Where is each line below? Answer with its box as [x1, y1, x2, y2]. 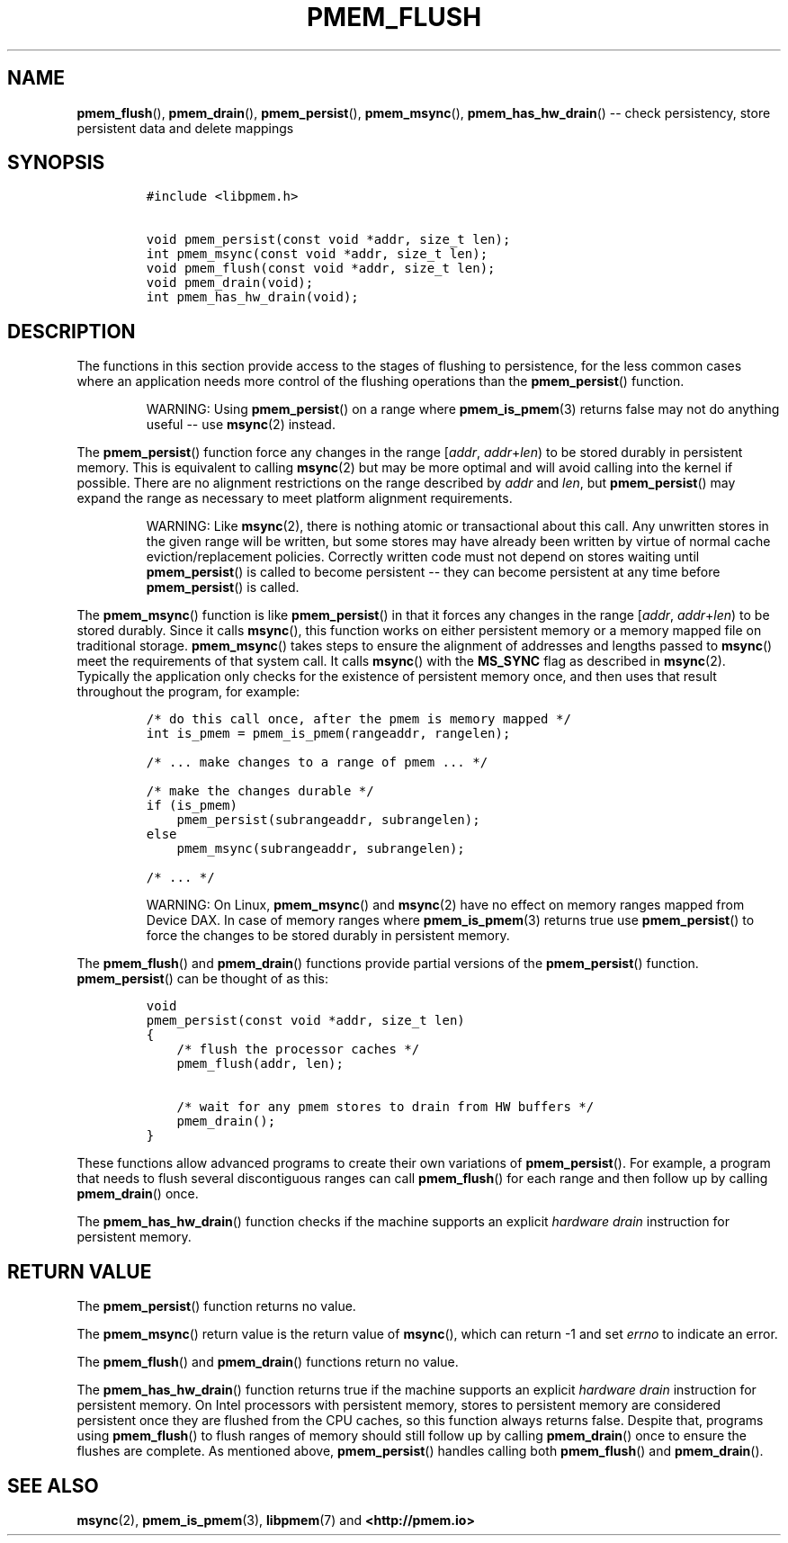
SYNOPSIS [7, 151, 105, 175]
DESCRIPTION [7, 319, 136, 343]
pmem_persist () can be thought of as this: [76, 971, 329, 987]
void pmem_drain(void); [146, 275, 314, 291]
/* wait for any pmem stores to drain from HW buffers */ [176, 1099, 595, 1115]
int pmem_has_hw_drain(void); [146, 290, 359, 305]
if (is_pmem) [146, 798, 237, 813]
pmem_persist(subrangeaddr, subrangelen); [176, 812, 480, 828]
